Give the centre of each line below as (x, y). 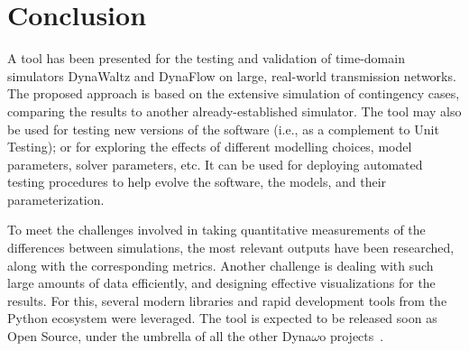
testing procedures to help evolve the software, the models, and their (197, 182)
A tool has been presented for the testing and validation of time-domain (206, 58)
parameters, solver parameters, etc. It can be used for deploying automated (215, 164)
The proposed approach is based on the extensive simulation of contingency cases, (234, 93)
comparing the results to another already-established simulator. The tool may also (234, 111)
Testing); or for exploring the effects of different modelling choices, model (210, 147)
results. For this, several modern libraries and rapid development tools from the (227, 300)
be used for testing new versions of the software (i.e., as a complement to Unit (223, 129)
